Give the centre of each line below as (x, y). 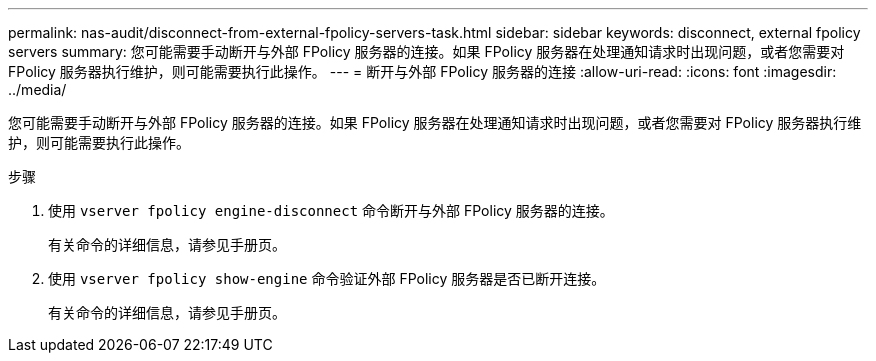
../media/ (37, 89)
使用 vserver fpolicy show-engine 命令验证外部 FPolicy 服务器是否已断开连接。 (327, 278)
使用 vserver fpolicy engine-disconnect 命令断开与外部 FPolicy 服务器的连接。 (331, 210)
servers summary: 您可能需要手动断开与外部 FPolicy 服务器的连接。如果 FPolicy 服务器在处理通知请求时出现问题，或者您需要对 (426, 51)
